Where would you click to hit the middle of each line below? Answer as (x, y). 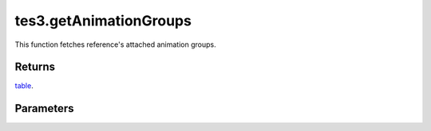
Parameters (44, 108)
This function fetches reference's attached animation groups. (115, 44)
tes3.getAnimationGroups (103, 21)
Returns (35, 67)
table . (24, 86)
